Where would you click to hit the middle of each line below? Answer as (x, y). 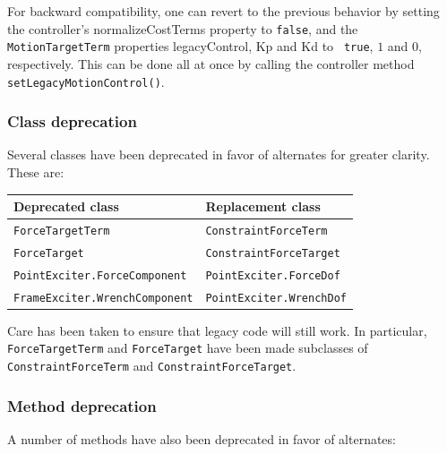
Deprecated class (66, 206)
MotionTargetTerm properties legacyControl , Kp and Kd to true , (190, 46)
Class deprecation (72, 121)
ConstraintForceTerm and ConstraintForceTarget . (152, 366)
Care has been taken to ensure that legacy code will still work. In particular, (217, 330)
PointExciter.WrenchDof (276, 298)
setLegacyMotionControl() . (86, 81)
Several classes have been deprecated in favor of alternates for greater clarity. (219, 154)
